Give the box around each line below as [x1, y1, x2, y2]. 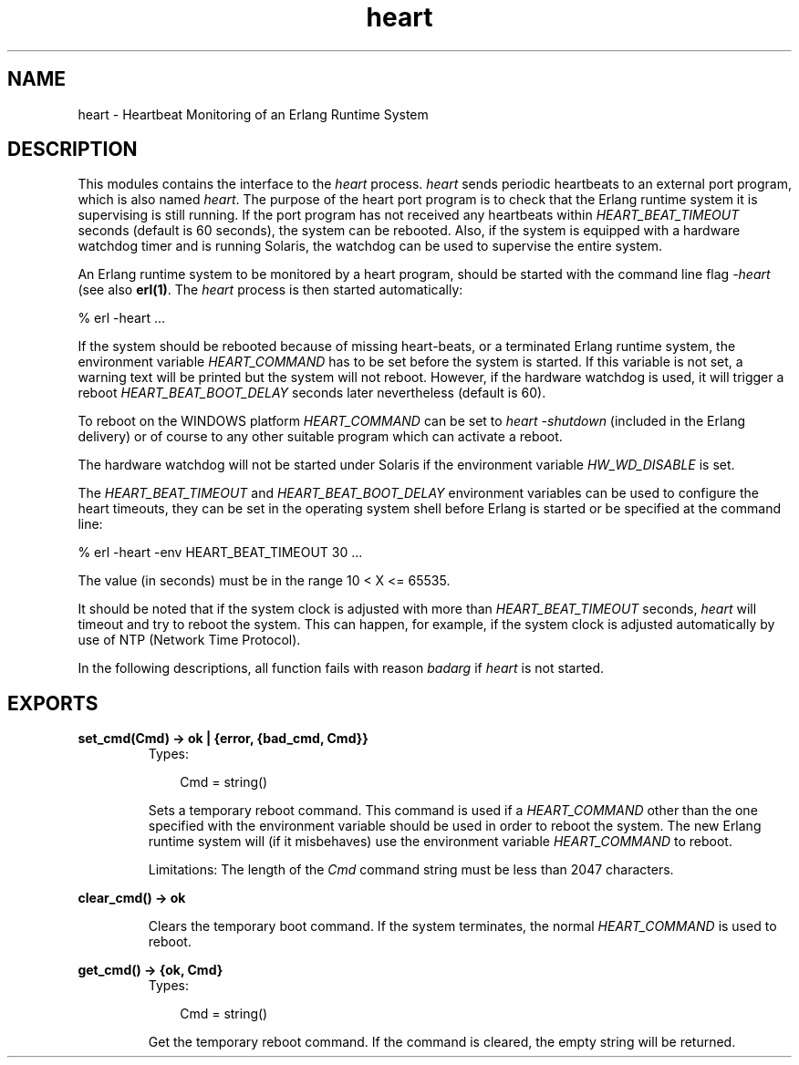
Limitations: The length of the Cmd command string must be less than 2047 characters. [148, 862, 674, 878]
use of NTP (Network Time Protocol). [78, 632, 301, 648]
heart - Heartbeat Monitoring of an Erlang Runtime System [78, 106, 429, 122]
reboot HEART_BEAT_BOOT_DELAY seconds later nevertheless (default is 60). [78, 385, 546, 401]
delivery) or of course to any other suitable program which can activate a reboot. [78, 429, 563, 445]
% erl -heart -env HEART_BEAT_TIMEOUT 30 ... [78, 544, 363, 561]
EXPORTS [7, 691, 99, 715]
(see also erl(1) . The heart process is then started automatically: [78, 282, 463, 298]
